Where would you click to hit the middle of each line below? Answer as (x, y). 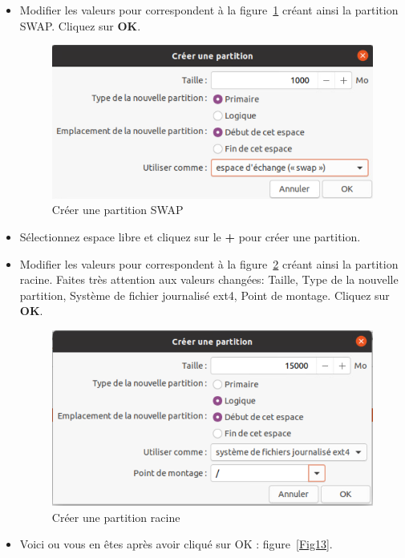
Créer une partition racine (116, 517)
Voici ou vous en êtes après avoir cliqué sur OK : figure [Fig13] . (176, 544)
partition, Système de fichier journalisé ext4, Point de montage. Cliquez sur (205, 295)
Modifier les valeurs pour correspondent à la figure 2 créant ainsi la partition (209, 263)
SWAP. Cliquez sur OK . (80, 25)
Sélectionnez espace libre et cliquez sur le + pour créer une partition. (190, 236)
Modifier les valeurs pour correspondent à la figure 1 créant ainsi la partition (209, 10)
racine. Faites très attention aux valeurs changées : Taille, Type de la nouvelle (209, 279)
